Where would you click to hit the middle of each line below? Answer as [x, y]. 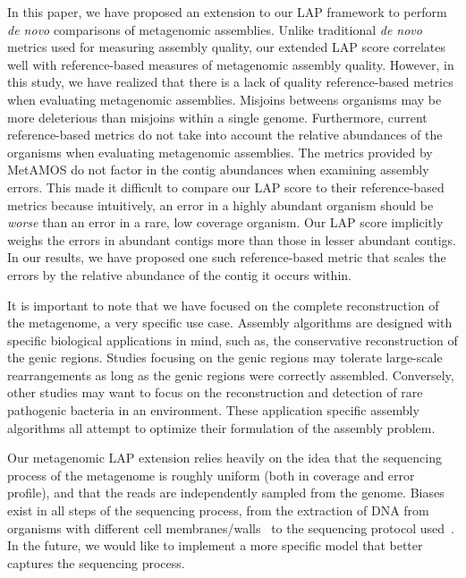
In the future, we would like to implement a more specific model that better [215, 545]
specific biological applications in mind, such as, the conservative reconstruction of [233, 340]
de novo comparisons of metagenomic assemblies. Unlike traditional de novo [215, 29]
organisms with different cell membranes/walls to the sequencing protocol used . [231, 527]
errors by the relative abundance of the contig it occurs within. [179, 274]
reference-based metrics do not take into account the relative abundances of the [225, 135]
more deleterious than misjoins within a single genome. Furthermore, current [217, 117]
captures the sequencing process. [96, 562]
